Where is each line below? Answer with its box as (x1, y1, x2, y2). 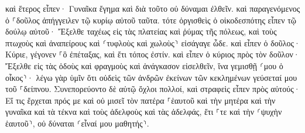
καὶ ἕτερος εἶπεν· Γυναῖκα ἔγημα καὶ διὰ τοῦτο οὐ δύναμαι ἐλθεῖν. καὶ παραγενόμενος (5, 2, 300, 14)
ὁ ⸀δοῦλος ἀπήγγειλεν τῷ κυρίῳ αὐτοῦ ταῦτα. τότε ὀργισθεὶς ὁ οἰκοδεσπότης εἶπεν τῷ (5, 13, 297, 26)
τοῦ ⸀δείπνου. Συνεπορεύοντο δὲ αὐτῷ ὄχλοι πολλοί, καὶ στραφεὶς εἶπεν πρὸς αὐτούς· (5, 83, 300, 95)
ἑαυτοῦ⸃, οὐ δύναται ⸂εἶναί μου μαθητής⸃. (5, 117, 149, 129)
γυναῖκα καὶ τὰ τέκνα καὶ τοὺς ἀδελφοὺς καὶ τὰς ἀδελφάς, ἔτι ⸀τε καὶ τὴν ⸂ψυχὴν (5, 105, 282, 118)
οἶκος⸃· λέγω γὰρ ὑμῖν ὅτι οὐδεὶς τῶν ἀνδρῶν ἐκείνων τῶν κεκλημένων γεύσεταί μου (5, 71, 297, 83)
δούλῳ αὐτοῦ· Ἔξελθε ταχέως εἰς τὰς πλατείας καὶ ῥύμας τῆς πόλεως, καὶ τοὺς (5, 25, 277, 37)
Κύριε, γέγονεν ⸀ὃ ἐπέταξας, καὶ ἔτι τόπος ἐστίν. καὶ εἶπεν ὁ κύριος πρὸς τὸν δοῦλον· (5, 48, 300, 60)
